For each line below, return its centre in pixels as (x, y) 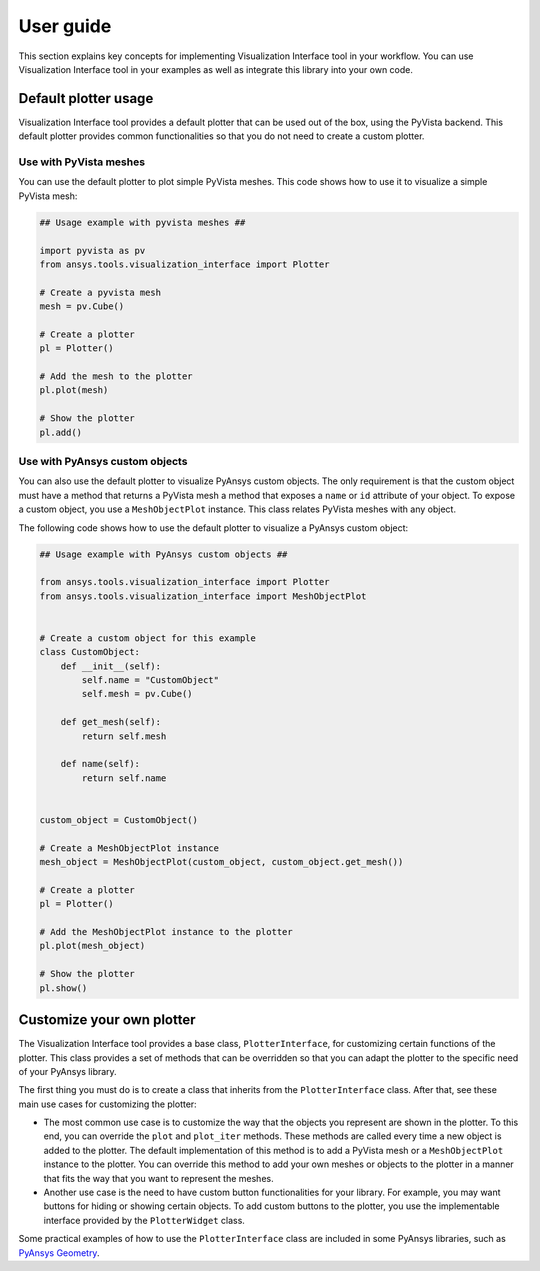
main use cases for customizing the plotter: (107, 1104)
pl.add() (61, 432)
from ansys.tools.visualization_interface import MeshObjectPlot (203, 596)
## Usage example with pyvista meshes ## (142, 222)
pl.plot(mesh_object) (92, 946)
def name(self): (100, 764)
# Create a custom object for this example (148, 638)
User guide (65, 26)
